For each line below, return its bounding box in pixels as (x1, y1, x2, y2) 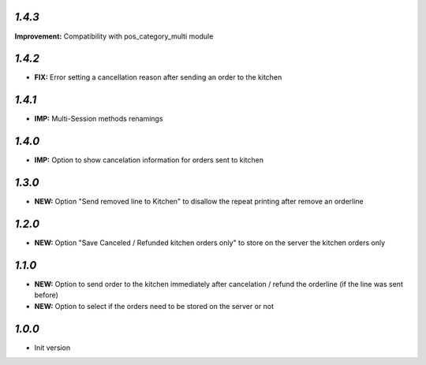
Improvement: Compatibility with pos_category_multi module (14, 32, 214, 41)
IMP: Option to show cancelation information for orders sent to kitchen (34, 155, 264, 165)
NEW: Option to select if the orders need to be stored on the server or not (34, 301, 274, 311)
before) (34, 290, 59, 300)
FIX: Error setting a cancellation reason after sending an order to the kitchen (34, 73, 282, 82)
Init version (34, 343, 71, 352)
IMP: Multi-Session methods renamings (34, 114, 163, 124)
